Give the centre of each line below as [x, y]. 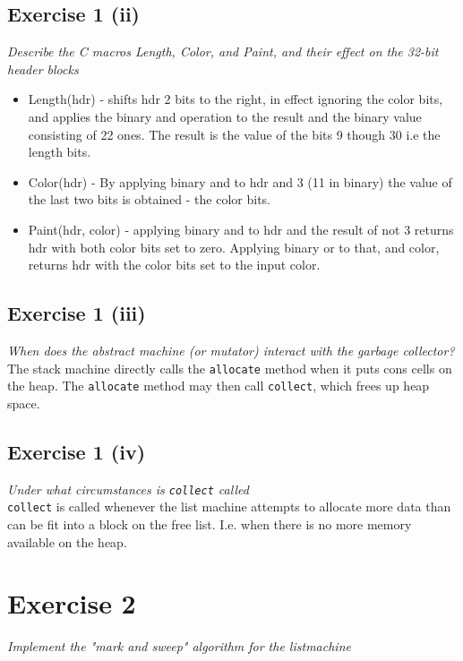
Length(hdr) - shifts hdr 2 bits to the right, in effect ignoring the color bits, [236, 99]
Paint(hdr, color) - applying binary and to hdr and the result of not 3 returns [241, 229]
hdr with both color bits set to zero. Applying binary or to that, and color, [234, 247]
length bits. [60, 152]
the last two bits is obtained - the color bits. [150, 199]
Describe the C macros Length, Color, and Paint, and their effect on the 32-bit [223, 52]
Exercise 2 [72, 603]
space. [24, 403]
